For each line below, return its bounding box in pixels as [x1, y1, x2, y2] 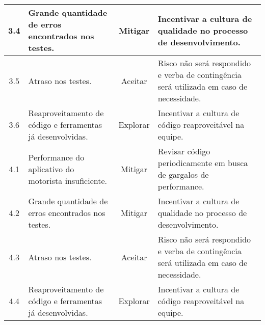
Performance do [28, 151, 85, 163]
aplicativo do [28, 163, 74, 175]
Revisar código [157, 145, 210, 157]
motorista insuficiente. [28, 174, 107, 186]
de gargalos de [157, 169, 209, 180]
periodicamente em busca [157, 157, 248, 169]
